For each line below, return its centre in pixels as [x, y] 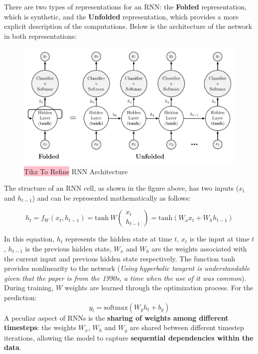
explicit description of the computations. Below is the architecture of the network [128, 26]
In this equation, [29, 239]
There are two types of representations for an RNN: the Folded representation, [126, 6]
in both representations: [40, 36]
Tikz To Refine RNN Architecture [76, 171]
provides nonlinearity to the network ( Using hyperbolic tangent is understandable [127, 268]
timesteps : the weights [40, 327]
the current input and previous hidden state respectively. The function [112, 258]
